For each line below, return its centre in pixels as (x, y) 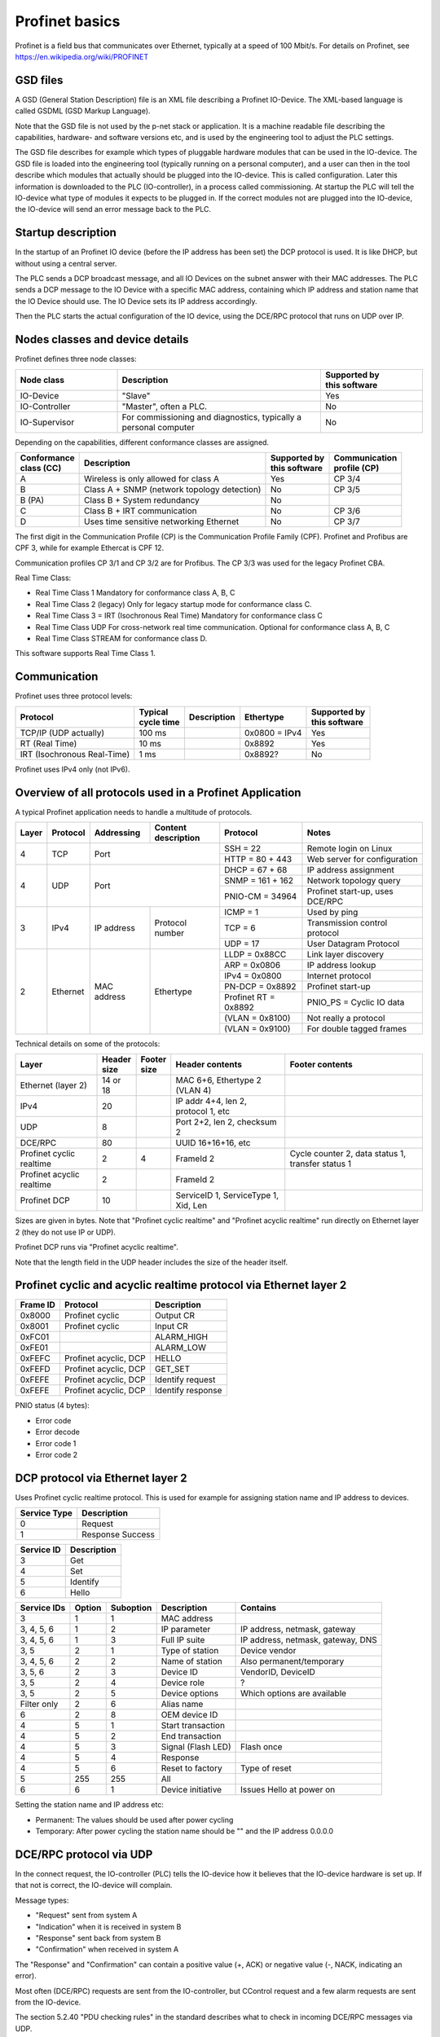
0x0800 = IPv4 (273, 733)
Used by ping (332, 913)
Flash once (262, 1747)
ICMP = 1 (242, 913)
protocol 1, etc (203, 1111)
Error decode (58, 1432)
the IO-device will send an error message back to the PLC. (113, 209)
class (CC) (41, 468)
